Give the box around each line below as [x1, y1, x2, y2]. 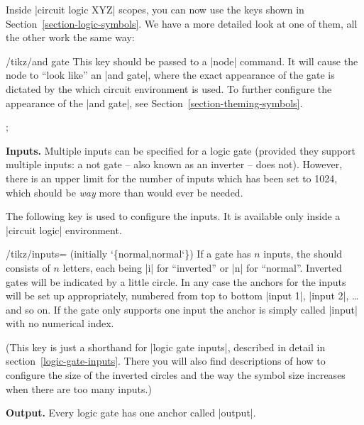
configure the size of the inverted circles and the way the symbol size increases [6, 368, 346, 382]
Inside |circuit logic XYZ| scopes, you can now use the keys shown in [6, 2, 304, 16]
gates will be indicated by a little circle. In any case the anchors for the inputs [6, 274, 346, 289]
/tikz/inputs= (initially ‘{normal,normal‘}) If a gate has [6, 246, 251, 261]
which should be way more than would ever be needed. [6, 184, 243, 199]
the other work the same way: [6, 30, 135, 45]
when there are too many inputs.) [6, 381, 152, 396]
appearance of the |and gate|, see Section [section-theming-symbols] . [6, 95, 303, 110]
